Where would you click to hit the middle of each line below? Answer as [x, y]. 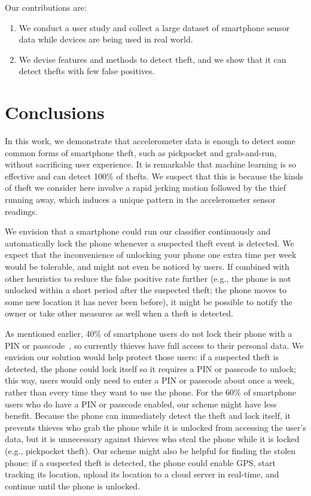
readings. [21, 211]
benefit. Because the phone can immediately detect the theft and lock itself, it [148, 416]
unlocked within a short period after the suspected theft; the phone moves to [146, 290]
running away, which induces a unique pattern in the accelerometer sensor [140, 200]
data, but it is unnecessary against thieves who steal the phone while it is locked [152, 439]
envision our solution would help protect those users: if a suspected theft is [142, 357]
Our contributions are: [46, 7]
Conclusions [55, 112]
